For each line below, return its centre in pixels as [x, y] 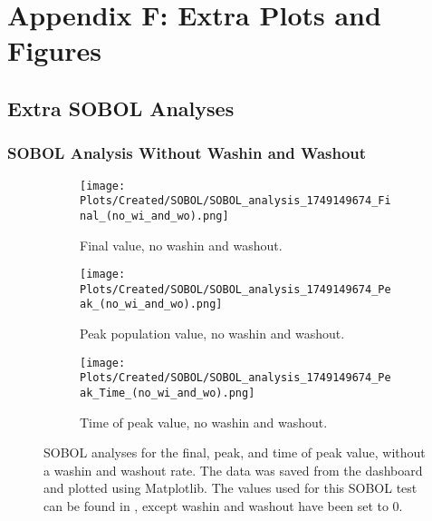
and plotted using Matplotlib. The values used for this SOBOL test [230, 488]
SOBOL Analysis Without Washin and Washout [187, 153]
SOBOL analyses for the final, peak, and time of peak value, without [235, 452]
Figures [54, 50]
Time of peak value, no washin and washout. [204, 422]
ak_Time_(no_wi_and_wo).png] [168, 393]
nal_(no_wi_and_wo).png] [154, 216]
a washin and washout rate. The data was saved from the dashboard [233, 470]
